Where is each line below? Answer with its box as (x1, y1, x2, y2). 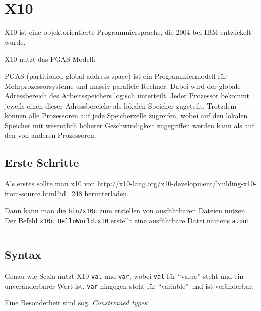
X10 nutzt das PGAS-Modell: (5, 54, 96, 64)
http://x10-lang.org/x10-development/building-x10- (97, 178, 257, 189)
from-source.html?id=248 (5, 188, 82, 198)
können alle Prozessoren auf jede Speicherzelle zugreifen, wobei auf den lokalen (5, 110, 248, 121)
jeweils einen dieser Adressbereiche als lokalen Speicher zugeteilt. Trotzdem (5, 100, 237, 111)
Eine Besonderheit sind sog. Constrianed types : (5, 297, 149, 308)
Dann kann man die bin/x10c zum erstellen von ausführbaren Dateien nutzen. (5, 205, 247, 216)
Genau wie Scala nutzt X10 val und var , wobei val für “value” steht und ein (5, 270, 244, 281)
